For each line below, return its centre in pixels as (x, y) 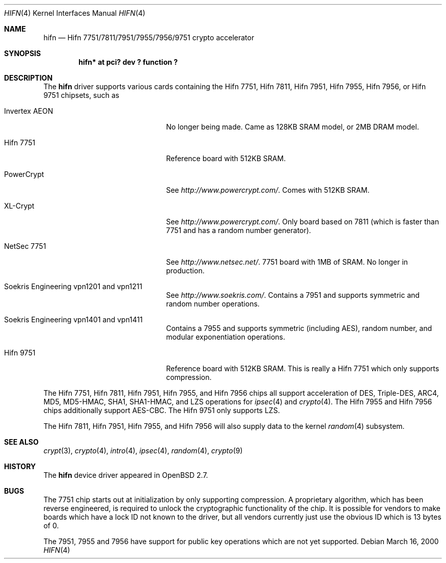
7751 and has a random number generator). (239, 230)
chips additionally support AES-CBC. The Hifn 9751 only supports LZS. (162, 410)
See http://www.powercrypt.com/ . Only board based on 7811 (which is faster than (303, 222)
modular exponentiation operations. (226, 337)
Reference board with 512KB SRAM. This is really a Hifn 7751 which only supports (303, 368)
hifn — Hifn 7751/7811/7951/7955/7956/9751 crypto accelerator (149, 37)
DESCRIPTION (29, 78)
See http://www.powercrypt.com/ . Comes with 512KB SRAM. (268, 190)
